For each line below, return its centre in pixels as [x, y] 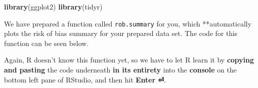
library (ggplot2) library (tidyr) [53, 6]
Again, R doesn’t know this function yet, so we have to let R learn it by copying [129, 60]
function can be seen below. [46, 43]
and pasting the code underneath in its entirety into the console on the [120, 70]
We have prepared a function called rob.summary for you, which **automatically [128, 23]
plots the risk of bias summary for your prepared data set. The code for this [121, 33]
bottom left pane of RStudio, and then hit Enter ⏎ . [85, 79]
